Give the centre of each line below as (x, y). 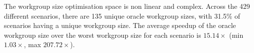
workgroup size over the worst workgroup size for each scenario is (103, 35)
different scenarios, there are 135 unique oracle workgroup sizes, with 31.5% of (122, 15)
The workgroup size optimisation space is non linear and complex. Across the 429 (127, 6)
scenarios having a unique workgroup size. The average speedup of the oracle (120, 25)
